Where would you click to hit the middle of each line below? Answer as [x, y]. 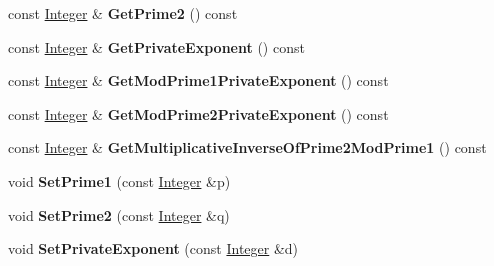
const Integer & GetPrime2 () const [123, 13]
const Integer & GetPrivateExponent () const [156, 46]
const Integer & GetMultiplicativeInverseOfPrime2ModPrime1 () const [247, 147]
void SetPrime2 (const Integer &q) [119, 214]
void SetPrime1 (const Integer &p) [119, 180]
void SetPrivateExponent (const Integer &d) [153, 248]
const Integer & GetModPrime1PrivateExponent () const [198, 80]
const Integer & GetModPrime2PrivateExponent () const [198, 113]
